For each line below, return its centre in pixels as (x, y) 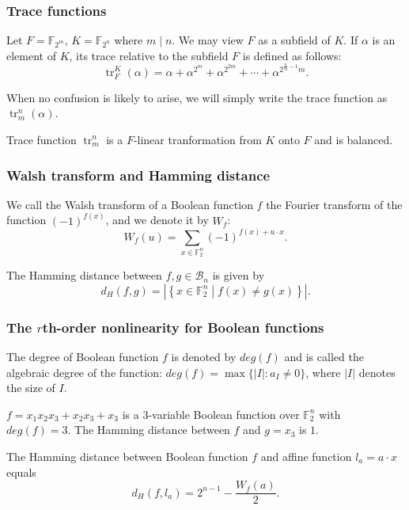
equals (21, 472)
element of (31, 55)
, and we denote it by (157, 220)
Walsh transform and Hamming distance (138, 175)
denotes (377, 372)
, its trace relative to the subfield (149, 55)
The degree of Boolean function (83, 356)
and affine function (306, 456)
